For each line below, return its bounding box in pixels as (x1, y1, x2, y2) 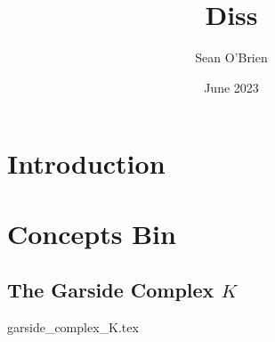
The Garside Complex (7, 276, 214, 304)
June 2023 (204, 77, 259, 96)
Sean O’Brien (195, 48, 268, 67)
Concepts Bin (7, 215, 176, 251)
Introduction (7, 145, 166, 182)
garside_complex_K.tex (7, 318, 139, 337)
